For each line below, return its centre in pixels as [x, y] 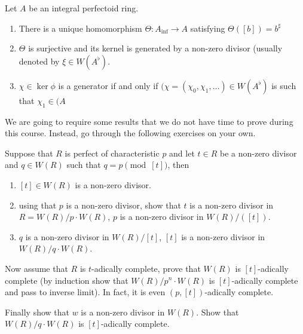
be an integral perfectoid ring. [84, 8]
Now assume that [36, 268]
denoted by [39, 61]
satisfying [208, 28]
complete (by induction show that [67, 280]
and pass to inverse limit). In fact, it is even [85, 292]
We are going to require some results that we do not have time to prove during [149, 121]
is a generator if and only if [108, 85]
